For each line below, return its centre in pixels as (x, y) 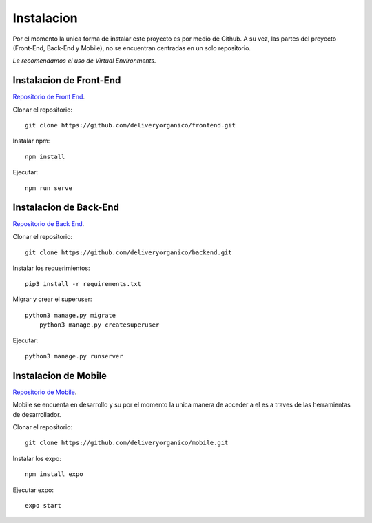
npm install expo (54, 474)
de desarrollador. (37, 414)
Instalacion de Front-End (67, 80)
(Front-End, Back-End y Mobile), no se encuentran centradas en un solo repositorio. (132, 48)
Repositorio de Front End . (49, 97)
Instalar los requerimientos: (51, 268)
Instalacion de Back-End (66, 208)
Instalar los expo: (37, 458)
